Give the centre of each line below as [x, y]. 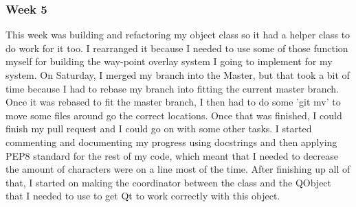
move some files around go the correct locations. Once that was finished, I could [174, 115]
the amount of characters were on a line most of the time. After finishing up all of [178, 169]
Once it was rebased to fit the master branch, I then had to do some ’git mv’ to [173, 102]
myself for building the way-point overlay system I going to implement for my [169, 61]
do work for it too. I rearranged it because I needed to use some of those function [177, 48]
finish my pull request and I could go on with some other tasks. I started [159, 129]
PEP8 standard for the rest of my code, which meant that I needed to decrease [172, 155]
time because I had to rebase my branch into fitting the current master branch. [173, 88]
